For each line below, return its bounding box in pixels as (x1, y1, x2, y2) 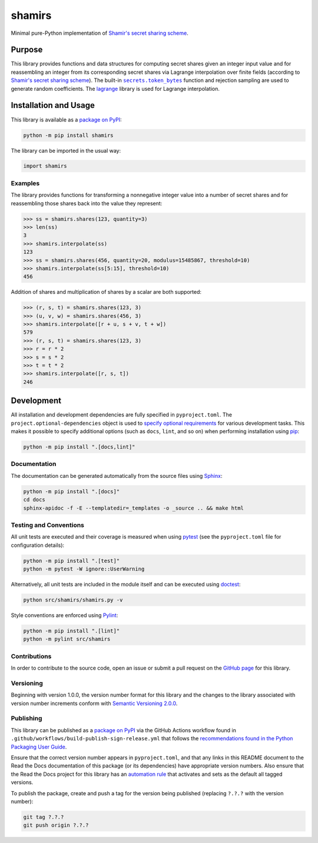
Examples (11, 179, 40, 187)
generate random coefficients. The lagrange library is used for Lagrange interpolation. (11, 85, 220, 92)
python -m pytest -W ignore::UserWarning (23, 566, 145, 572)
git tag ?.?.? (23, 814, 64, 820)
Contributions (11, 652, 52, 660)
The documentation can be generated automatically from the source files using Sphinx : (11, 472, 223, 479)
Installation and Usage (11, 100, 95, 110)
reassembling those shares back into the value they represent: (11, 199, 163, 206)
